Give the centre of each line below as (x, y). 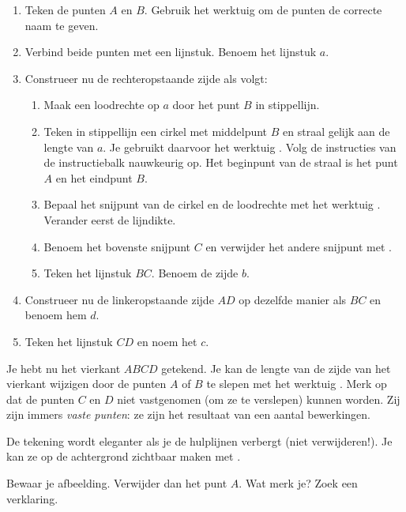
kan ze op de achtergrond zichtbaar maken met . (124, 456)
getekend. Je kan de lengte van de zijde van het (276, 368)
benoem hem (56, 315)
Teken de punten (65, 9)
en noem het (167, 341)
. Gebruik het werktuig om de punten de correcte (263, 9)
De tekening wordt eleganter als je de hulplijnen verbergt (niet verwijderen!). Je (199, 440)
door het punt (206, 105)
